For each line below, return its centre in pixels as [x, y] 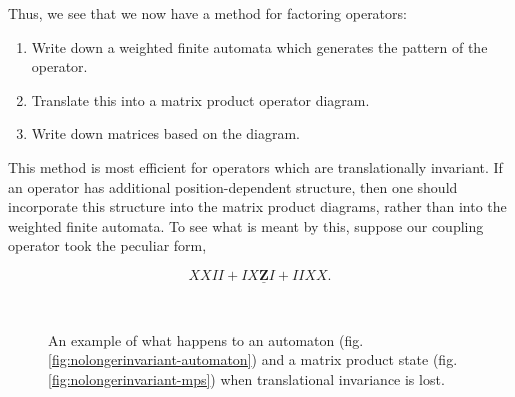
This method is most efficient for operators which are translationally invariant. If [255, 166]
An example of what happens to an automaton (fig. [206, 339]
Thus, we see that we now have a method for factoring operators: [207, 13]
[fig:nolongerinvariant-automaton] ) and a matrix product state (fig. [253, 359]
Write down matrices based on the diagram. [166, 133]
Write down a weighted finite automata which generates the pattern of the [259, 46]
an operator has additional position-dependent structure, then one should [233, 186]
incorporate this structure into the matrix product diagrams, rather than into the [257, 206]
